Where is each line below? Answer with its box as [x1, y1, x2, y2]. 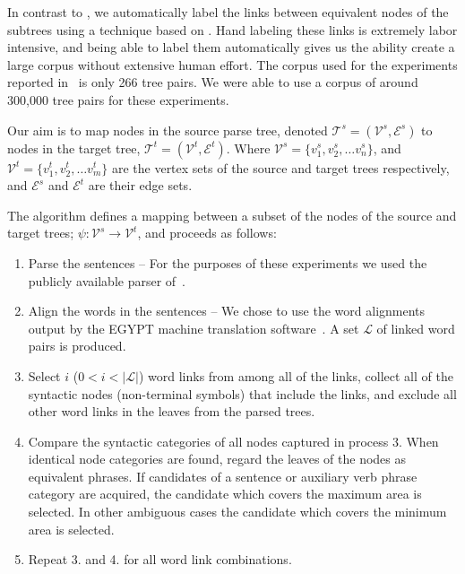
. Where [226, 138, 271, 157]
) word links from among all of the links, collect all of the [138, 366, 453, 385]
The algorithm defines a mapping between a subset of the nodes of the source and [7, 205, 457, 224]
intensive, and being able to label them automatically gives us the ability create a [7, 38, 455, 57]
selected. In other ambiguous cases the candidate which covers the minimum [28, 502, 447, 521]
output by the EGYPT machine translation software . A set [28, 318, 359, 337]
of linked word [376, 318, 455, 337]
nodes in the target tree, [7, 138, 141, 157]
